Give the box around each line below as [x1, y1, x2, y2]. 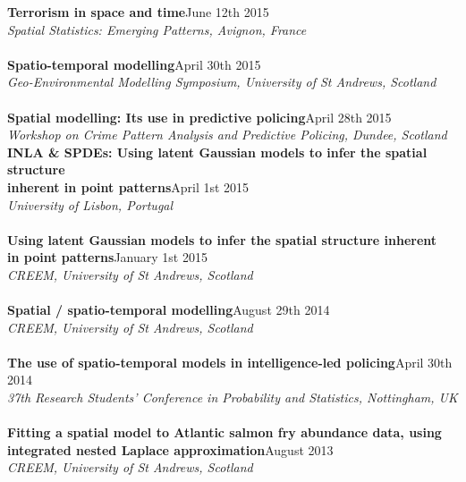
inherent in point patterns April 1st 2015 [7, 177, 250, 196]
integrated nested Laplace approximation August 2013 [7, 440, 334, 459]
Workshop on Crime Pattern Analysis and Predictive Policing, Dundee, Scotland [7, 125, 447, 144]
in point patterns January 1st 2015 [7, 248, 208, 266]
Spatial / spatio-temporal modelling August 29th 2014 [7, 300, 330, 319]
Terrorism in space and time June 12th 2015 [7, 3, 269, 21]
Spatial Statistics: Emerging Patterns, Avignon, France [7, 20, 307, 38]
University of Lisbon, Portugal [7, 195, 174, 214]
